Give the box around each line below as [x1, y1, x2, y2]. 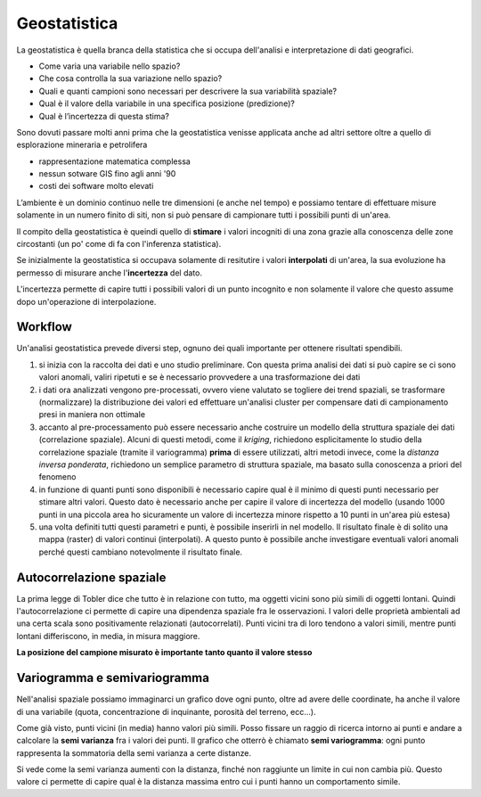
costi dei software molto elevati [38, 181, 154, 192]
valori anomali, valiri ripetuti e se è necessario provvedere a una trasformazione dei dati [38, 372, 361, 382]
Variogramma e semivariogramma [16, 670, 209, 686]
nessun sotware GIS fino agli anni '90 [38, 168, 176, 179]
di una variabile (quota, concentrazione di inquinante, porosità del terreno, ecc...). [16, 706, 316, 717]
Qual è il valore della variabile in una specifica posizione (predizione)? [38, 98, 296, 109]
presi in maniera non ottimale [38, 409, 146, 420]
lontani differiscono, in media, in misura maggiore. [16, 630, 200, 641]
